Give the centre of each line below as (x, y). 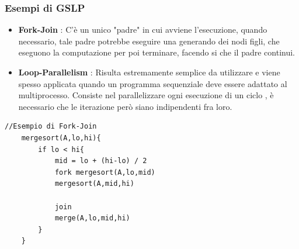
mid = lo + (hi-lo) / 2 (101, 161)
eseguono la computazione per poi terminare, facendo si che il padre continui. (157, 52)
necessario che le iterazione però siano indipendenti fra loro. (125, 106)
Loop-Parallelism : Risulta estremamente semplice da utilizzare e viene (149, 72)
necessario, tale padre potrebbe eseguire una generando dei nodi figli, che (149, 41)
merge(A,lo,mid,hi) (92, 218)
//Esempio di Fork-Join (51, 127)
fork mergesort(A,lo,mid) (105, 172)
